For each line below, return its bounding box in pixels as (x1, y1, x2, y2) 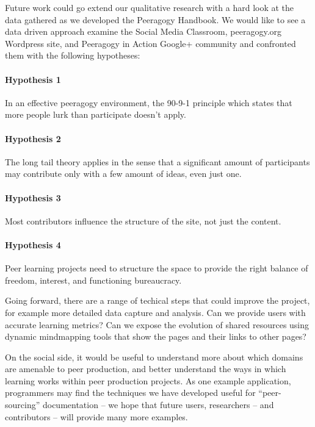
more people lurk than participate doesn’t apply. (5, 108, 186, 121)
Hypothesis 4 (5, 238, 61, 251)
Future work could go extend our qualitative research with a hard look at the (5, 1, 294, 13)
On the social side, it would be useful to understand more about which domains (5, 350, 303, 363)
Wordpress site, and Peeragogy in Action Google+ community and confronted (5, 37, 296, 49)
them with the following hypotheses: (5, 49, 140, 62)
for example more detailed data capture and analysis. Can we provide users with (5, 306, 306, 318)
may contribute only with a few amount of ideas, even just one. (5, 167, 242, 180)
